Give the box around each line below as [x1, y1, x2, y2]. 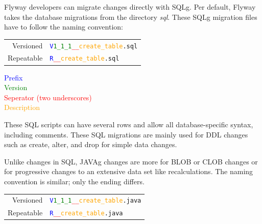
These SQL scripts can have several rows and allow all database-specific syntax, [4, 119, 253, 129]
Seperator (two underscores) [4, 92, 92, 102]
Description [4, 102, 40, 113]
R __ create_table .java [50, 210, 123, 217]
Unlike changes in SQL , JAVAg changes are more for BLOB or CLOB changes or [4, 156, 258, 166]
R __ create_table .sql [50, 55, 120, 63]
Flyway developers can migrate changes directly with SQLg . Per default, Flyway [4, 2, 256, 12]
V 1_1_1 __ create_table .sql [50, 42, 138, 50]
